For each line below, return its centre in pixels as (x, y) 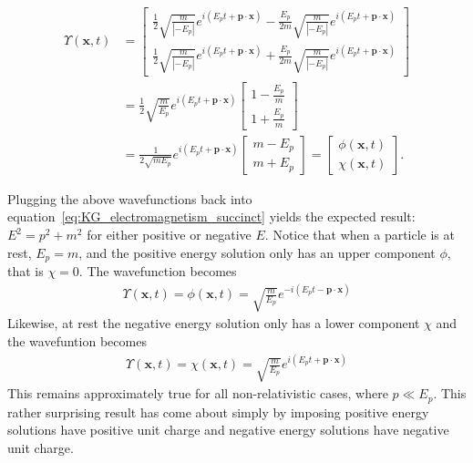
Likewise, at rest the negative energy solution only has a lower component (214, 323)
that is (26, 271)
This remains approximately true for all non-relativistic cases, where (198, 393)
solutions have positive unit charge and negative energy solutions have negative (228, 430)
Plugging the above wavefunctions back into (130, 198)
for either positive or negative (169, 234)
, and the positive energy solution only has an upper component (257, 252)
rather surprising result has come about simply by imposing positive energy (218, 412)
